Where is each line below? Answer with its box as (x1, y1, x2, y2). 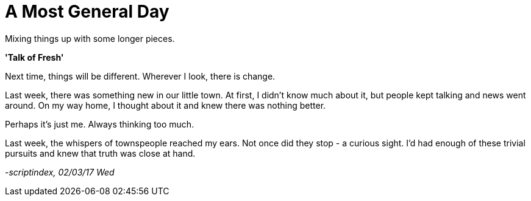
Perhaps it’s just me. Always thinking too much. (5, 118, 194, 129)
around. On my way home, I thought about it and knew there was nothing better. (5, 100, 326, 111)
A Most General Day (5, 1, 169, 22)
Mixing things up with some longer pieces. (5, 33, 175, 44)
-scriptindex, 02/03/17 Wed (5, 166, 115, 177)
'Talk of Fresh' (5, 52, 64, 63)
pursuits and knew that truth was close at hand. (5, 148, 196, 158)
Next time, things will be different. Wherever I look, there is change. (5, 70, 276, 81)
